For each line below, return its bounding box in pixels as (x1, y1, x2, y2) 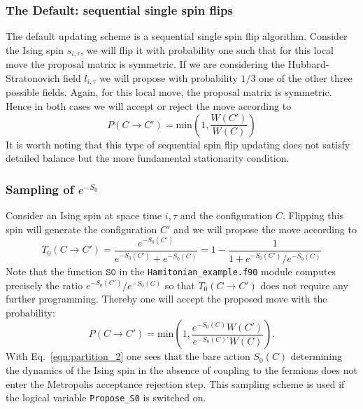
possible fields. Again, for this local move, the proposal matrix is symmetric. (6, 85, 332, 99)
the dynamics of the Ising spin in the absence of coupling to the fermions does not (6, 363, 357, 377)
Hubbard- (287, 57, 329, 71)
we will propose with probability (99, 70, 238, 85)
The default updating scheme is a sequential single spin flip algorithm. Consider (6, 29, 348, 43)
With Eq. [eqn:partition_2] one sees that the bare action (6, 349, 250, 363)
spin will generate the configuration (6, 221, 157, 236)
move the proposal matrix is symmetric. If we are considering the (6, 57, 285, 71)
